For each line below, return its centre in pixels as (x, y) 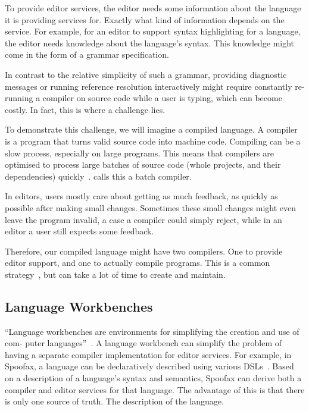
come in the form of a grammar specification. (87, 54)
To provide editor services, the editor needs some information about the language (153, 8)
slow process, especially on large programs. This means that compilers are (139, 153)
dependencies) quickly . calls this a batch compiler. (98, 176)
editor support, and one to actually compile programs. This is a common (138, 263)
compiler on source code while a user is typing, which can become (162, 98)
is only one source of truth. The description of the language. (114, 401)
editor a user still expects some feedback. (79, 231)
